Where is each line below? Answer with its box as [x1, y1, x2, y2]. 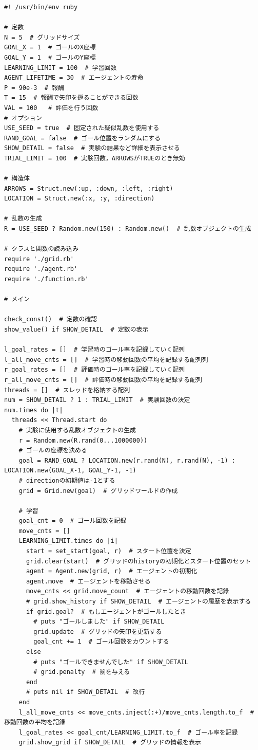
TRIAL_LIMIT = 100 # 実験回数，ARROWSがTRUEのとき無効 [4, 154, 185, 162]
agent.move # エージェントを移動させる [26, 577, 151, 585]
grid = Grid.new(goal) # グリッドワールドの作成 [18, 487, 178, 495]
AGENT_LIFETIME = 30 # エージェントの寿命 [4, 74, 144, 82]
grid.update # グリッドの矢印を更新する [33, 628, 162, 635]
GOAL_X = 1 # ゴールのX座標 [4, 44, 96, 51]
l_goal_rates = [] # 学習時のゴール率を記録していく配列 [4, 346, 185, 354]
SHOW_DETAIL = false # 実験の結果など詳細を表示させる [4, 144, 181, 152]
